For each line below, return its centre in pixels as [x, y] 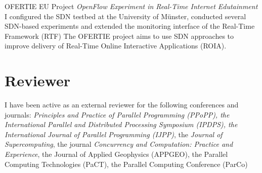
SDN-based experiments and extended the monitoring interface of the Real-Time [130, 26]
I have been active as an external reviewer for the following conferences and [122, 105]
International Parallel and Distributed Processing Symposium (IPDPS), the [121, 124]
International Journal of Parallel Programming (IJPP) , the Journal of [114, 134]
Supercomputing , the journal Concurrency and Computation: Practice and [119, 144]
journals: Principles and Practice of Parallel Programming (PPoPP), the [117, 114]
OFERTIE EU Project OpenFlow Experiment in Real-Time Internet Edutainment [131, 6]
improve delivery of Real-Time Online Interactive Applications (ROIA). [116, 46]
